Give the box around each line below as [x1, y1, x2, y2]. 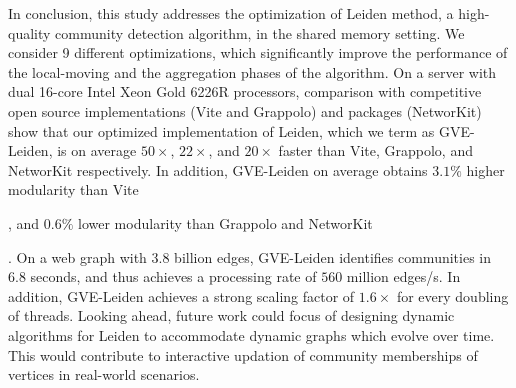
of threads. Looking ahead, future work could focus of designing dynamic [8, 305, 455, 326]
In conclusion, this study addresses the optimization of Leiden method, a [8, 3, 454, 23]
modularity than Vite [8, 179, 139, 200]
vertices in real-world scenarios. [8, 364, 200, 385]
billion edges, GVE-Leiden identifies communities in [174, 246, 492, 267]
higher [466, 159, 505, 180]
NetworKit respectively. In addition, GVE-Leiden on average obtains [8, 159, 428, 180]
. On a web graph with [8, 246, 147, 267]
